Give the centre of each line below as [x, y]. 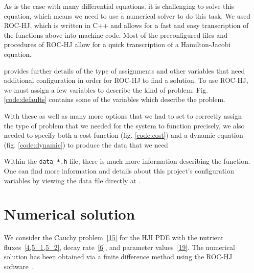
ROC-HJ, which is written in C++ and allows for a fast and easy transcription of [126, 25]
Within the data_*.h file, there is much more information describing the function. [127, 161]
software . [19, 266]
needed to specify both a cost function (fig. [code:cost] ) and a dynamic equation [124, 135]
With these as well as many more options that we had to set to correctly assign [123, 115]
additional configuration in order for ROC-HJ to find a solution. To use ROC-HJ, [126, 80]
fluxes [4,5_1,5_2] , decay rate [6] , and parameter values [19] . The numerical [120, 247]
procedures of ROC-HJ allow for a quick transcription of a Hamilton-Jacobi [117, 44]
